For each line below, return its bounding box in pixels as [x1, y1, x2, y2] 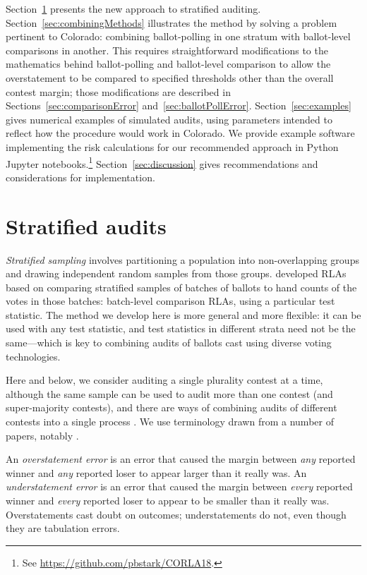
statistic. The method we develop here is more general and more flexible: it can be [6, 307, 361, 322]
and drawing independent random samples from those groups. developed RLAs [6, 266, 347, 281]
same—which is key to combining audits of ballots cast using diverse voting [6, 335, 332, 350]
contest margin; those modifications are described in [6, 84, 231, 99]
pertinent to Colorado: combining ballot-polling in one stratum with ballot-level [6, 29, 351, 44]
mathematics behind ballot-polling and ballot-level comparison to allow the [6, 56, 331, 71]
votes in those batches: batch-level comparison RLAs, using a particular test [6, 293, 335, 308]
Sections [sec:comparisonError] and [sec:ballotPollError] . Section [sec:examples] [6, 98, 351, 113]
